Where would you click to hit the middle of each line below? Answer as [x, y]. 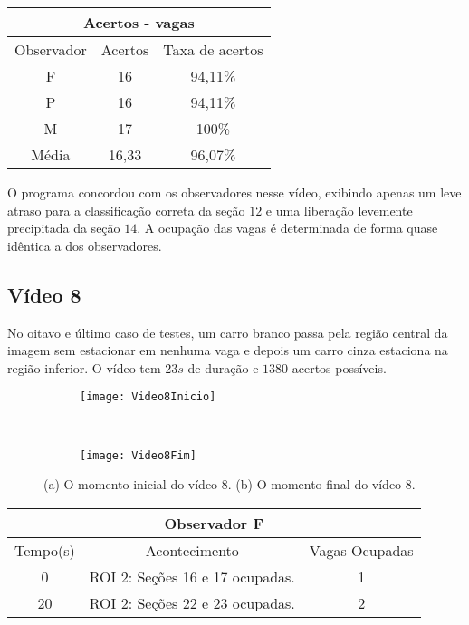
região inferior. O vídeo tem [84, 367]
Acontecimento [192, 550]
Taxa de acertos [213, 49]
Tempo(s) [45, 550]
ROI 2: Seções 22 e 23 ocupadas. [192, 602]
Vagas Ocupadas [361, 550]
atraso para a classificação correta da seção [126, 210]
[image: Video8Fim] [138, 455]
